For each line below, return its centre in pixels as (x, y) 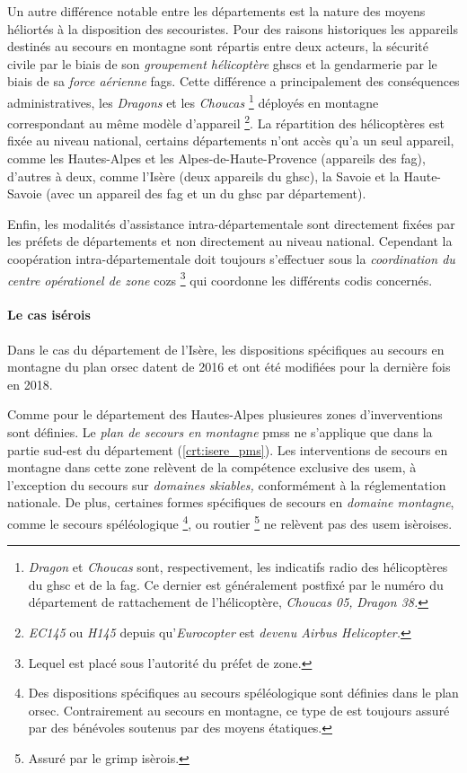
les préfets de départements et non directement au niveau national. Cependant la (230, 241)
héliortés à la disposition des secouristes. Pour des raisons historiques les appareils (233, 28)
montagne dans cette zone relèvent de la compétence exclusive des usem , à (212, 467)
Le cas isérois (49, 315)
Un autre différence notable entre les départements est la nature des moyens (216, 11)
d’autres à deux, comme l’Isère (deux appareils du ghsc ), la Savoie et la (203, 176)
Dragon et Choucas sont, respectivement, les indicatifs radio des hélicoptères (238, 567)
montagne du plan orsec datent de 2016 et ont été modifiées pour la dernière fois (229, 367)
